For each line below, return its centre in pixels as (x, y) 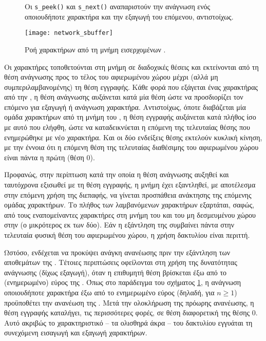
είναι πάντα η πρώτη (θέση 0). (50, 157)
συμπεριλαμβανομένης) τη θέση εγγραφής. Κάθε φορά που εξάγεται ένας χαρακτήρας (131, 87)
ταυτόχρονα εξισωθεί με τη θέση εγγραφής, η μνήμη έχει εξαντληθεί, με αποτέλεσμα (130, 185)
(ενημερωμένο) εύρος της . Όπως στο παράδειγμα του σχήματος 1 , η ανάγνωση (123, 282)
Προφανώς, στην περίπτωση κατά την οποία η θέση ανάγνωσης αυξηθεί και (117, 174)
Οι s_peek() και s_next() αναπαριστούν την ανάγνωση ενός (118, 6)
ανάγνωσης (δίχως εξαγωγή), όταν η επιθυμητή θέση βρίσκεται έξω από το (116, 272)
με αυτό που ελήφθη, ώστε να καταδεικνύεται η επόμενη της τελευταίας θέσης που (127, 127)
